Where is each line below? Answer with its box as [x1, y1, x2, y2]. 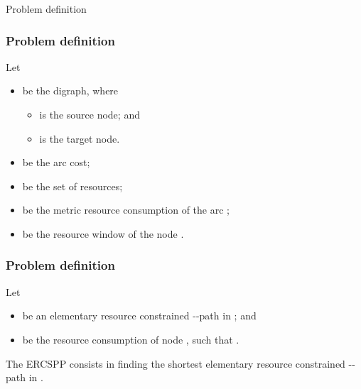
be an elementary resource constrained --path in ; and [22, 308, 257, 323]
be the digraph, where [22, 83, 119, 98]
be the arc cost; [22, 155, 90, 170]
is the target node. [39, 131, 120, 146]
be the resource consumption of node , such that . [22, 332, 239, 346]
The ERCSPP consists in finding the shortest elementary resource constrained [6, 356, 345, 371]
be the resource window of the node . [22, 226, 184, 241]
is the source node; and [39, 107, 140, 121]
